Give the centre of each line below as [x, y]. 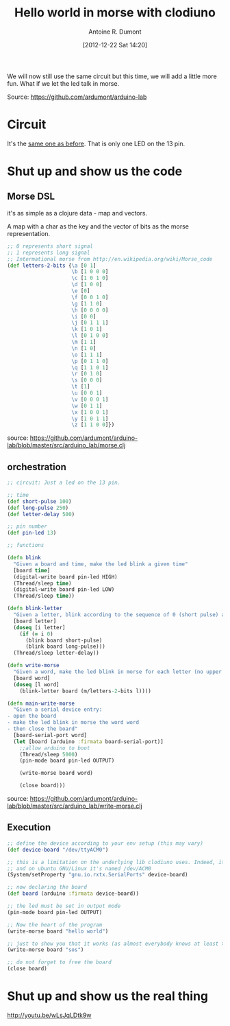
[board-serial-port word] [50, 735]
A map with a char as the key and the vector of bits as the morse [98, 226]
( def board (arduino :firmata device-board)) [73, 894]
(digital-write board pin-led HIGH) [65, 577]
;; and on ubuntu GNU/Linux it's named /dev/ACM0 [79, 868]
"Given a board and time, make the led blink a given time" [101, 564]
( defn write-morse [33, 666]
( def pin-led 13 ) [32, 533]
